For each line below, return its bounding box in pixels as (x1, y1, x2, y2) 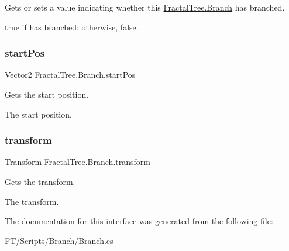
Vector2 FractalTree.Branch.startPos (5, 68, 136, 81)
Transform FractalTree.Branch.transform (5, 156, 150, 168)
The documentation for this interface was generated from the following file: (5, 215, 273, 227)
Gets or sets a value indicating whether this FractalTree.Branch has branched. (5, 1, 285, 13)
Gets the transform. (5, 176, 75, 187)
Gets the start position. (5, 88, 89, 100)
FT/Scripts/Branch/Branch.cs (5, 234, 113, 246)
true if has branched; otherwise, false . (5, 20, 139, 33)
